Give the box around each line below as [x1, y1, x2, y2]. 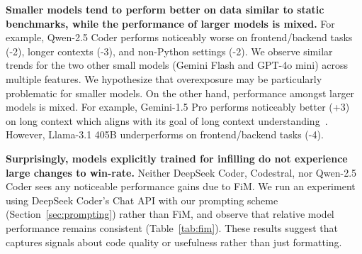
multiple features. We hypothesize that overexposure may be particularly [6, 71, 322, 86]
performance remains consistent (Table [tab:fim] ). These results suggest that [6, 220, 338, 235]
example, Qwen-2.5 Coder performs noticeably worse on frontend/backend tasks [6, 30, 353, 45]
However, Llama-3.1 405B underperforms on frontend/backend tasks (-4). [6, 127, 324, 142]
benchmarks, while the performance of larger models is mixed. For [6, 16, 335, 31]
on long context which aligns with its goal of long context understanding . [6, 113, 328, 128]
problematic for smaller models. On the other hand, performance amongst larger [6, 85, 355, 100]
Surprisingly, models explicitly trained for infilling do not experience [6, 150, 348, 165]
